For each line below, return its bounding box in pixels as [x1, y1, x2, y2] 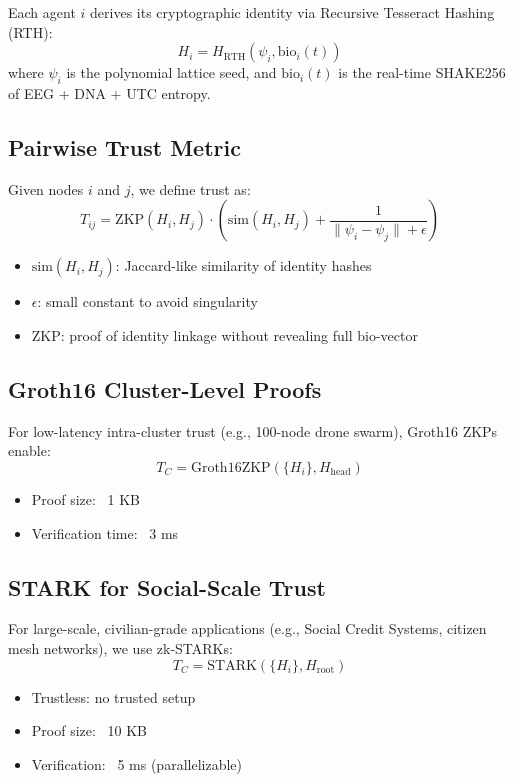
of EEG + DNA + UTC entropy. [8, 82, 211, 103]
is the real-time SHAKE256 [338, 62, 506, 83]
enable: [8, 440, 51, 461]
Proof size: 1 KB [31, 488, 141, 509]
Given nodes [8, 178, 84, 199]
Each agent [8, 2, 76, 22]
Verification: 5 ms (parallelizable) [31, 753, 242, 774]
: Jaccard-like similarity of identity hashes [115, 255, 372, 276]
